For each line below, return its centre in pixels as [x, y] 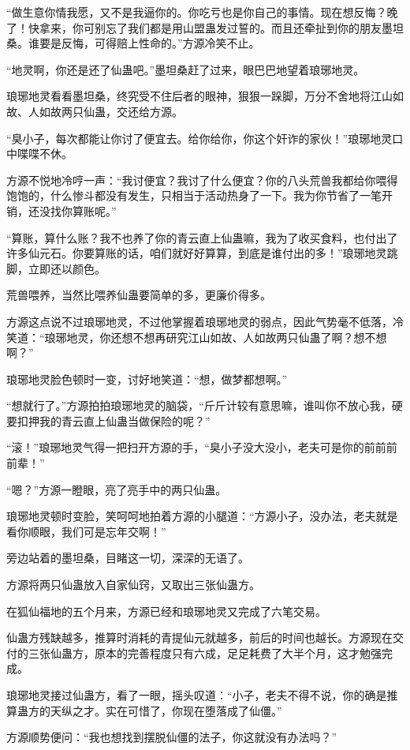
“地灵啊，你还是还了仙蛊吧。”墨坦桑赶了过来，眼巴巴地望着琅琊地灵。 [186, 69]
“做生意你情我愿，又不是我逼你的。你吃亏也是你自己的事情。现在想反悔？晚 [202, 12]
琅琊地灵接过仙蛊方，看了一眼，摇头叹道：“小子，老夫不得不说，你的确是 [197, 695]
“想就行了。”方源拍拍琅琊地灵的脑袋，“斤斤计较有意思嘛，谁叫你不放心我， [199, 405]
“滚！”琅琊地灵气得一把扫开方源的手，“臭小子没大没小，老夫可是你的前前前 [202, 447]
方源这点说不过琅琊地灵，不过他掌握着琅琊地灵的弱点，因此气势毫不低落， [199, 321]
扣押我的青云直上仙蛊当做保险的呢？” [114, 420]
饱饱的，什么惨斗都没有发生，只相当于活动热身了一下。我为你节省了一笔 [194, 195]
